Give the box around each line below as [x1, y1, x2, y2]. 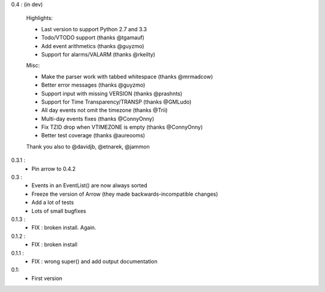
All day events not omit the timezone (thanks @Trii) [41, 107, 168, 114]
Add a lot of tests [31, 199, 75, 206]
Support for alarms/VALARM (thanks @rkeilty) [41, 51, 156, 58]
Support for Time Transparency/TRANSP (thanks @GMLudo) [41, 98, 192, 105]
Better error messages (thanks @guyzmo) [41, 81, 146, 89]
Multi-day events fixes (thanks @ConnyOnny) [41, 115, 155, 122]
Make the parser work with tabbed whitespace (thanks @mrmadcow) [41, 73, 213, 80]
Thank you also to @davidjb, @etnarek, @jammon [26, 143, 150, 150]
